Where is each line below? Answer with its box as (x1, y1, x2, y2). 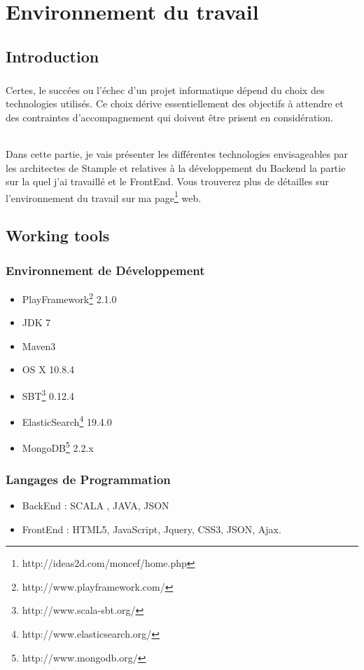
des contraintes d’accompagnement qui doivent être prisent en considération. (6, 109, 333, 124)
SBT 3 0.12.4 (22, 386, 74, 403)
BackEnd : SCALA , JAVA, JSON (22, 497, 169, 512)
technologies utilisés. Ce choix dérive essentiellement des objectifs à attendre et (6, 96, 344, 111)
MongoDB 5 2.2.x (22, 438, 94, 455)
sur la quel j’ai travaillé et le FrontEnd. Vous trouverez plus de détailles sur (6, 174, 329, 189)
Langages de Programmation (6, 470, 171, 488)
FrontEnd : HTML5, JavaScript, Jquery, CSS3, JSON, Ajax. (22, 521, 281, 536)
